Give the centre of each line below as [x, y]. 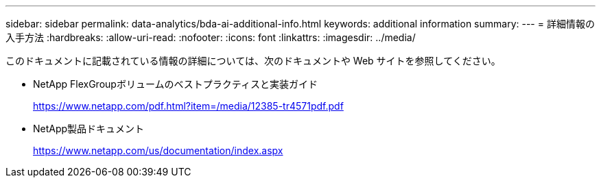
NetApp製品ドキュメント [89, 129]
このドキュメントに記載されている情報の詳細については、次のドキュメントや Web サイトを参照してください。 [253, 61]
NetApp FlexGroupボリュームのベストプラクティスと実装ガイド [175, 84]
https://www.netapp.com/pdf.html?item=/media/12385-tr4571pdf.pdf [188, 106]
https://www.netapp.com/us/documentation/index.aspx [158, 150]
